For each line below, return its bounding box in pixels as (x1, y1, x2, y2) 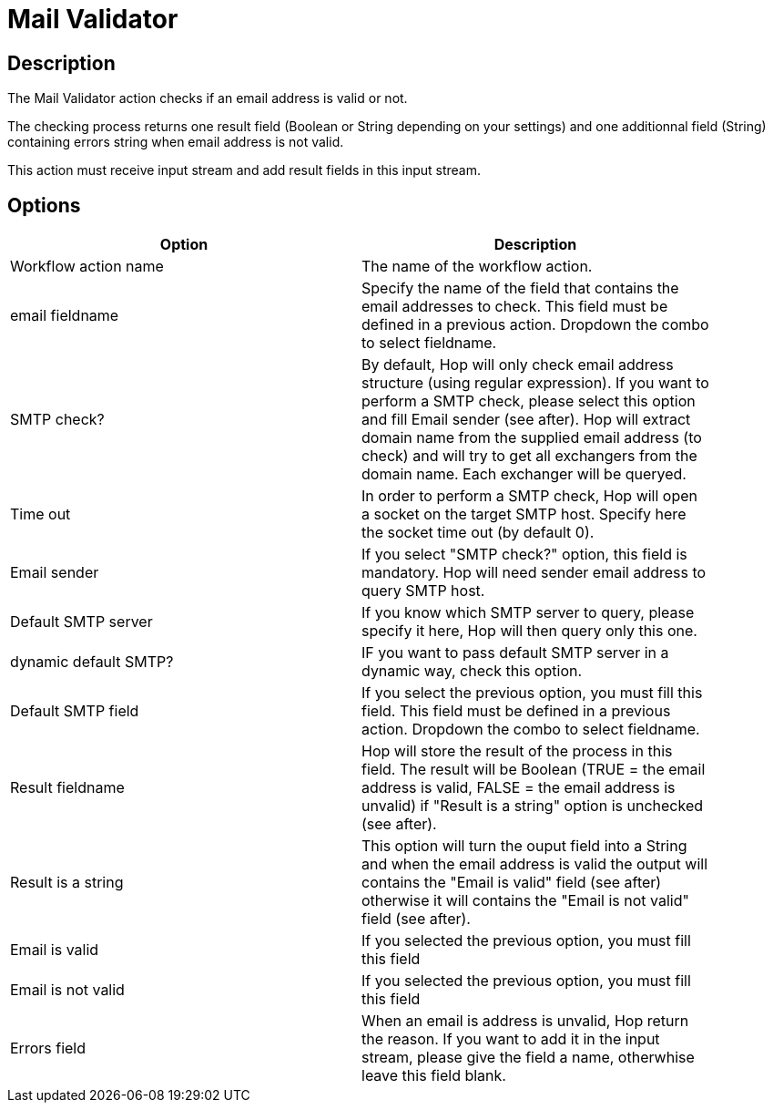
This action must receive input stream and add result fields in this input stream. (7, 162, 482, 179)
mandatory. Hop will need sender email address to (361, 563, 707, 582)
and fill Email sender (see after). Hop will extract (361, 410, 691, 429)
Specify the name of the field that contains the (361, 279, 679, 298)
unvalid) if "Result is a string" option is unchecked (361, 797, 704, 816)
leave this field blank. (361, 1066, 506, 1085)
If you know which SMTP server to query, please (361, 603, 695, 622)
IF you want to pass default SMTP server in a (361, 643, 669, 663)
